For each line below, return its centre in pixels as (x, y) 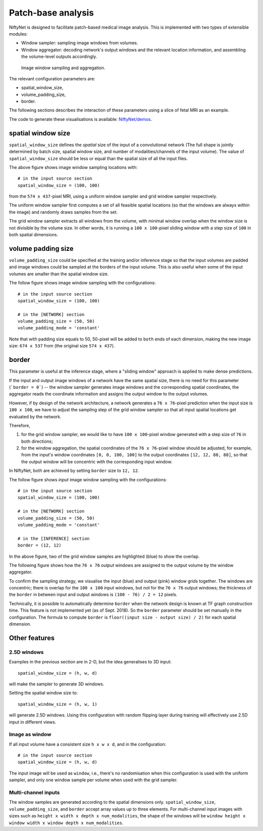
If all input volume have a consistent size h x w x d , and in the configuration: (88, 744)
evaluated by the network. (35, 416)
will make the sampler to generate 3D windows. (56, 684)
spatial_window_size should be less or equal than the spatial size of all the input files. (98, 158)
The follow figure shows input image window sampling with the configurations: (88, 479)
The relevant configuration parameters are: (52, 78)
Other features (32, 638)
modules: (18, 34)
